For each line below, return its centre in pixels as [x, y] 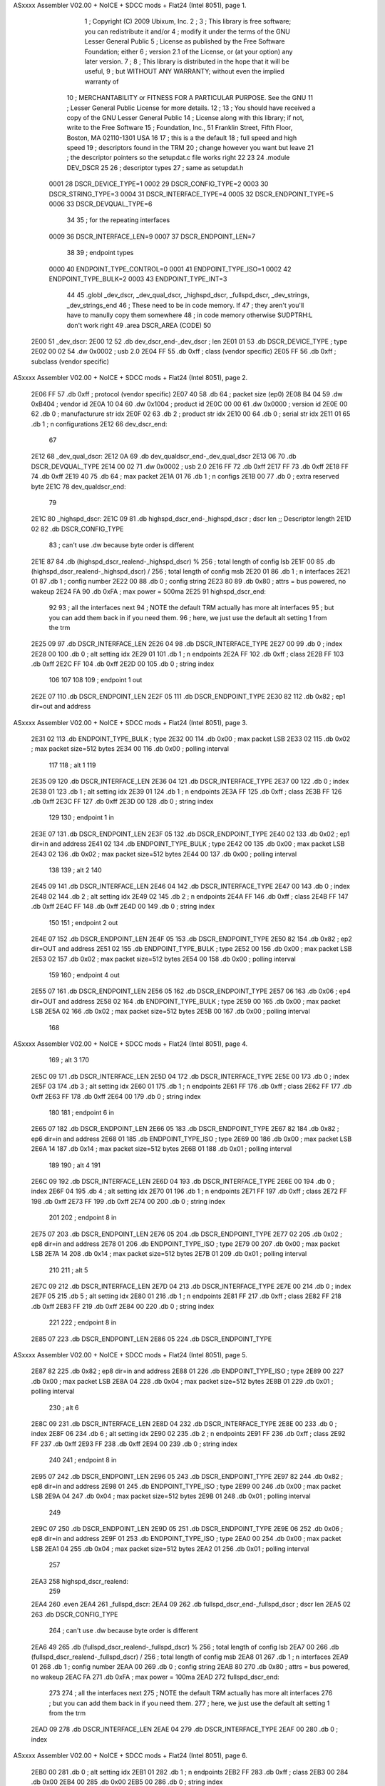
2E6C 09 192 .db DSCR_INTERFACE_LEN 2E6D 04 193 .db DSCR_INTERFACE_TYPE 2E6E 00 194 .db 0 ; [183, 1181]
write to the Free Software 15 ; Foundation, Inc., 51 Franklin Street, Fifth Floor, [180, 128]
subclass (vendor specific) [70, 361]
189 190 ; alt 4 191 [75, 1165]
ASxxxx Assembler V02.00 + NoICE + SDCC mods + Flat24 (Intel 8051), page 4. [130, 1044]
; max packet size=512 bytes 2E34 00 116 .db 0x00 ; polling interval [130, 749]
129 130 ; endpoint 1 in [81, 817]
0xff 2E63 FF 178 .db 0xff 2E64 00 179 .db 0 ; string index [116, 1096]
